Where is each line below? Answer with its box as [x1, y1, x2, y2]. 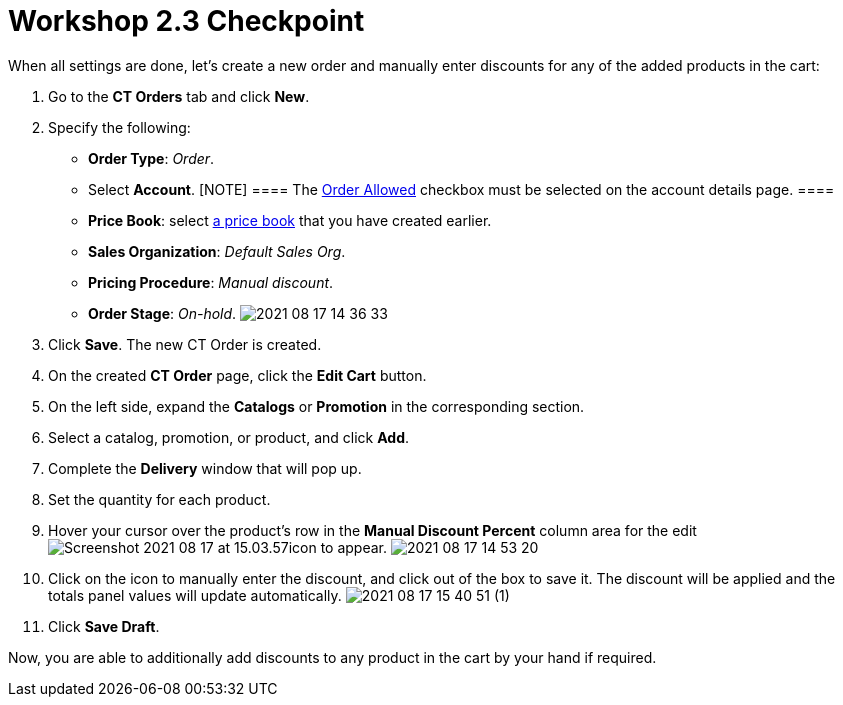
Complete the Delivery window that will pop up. [48, 459, 362, 477]
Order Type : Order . [88, 149, 215, 167]
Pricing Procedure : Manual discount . [88, 273, 334, 291]
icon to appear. [288, 538, 388, 556]
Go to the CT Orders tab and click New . [48, 87, 310, 105]
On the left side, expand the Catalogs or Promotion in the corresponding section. [48, 397, 585, 415]
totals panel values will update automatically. [48, 586, 342, 604]
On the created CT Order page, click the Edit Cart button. [48, 366, 427, 384]
